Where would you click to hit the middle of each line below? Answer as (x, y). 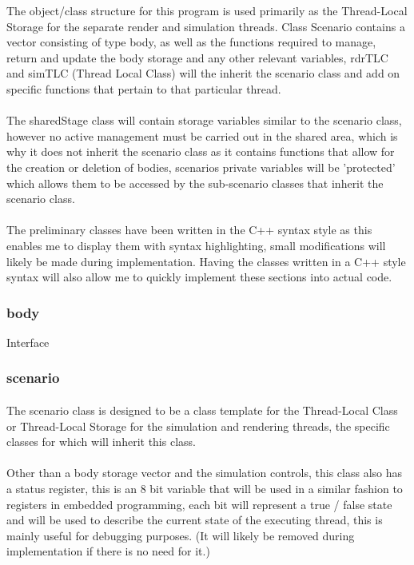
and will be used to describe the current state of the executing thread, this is (195, 520)
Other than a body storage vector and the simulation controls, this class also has (205, 473)
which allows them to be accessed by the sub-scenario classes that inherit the (195, 183)
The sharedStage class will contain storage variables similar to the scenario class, (204, 120)
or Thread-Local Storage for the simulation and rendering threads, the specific (198, 426)
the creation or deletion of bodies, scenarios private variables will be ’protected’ (201, 167)
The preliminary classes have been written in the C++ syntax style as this (189, 230)
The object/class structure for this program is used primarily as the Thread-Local (207, 10)
